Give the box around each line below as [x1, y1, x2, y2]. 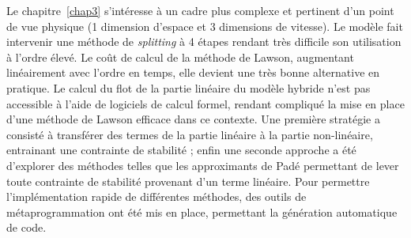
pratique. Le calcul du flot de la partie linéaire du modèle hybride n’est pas [6, 79, 371, 96]
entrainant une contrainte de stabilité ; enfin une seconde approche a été [6, 142, 356, 158]
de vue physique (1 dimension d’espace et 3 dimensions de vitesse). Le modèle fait [6, 17, 403, 34]
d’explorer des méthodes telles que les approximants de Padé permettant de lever [6, 157, 399, 173]
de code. [6, 219, 47, 236]
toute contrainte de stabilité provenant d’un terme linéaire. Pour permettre [6, 172, 370, 189]
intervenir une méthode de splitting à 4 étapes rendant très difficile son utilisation [6, 33, 402, 50]
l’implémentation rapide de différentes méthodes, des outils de [6, 188, 307, 205]
